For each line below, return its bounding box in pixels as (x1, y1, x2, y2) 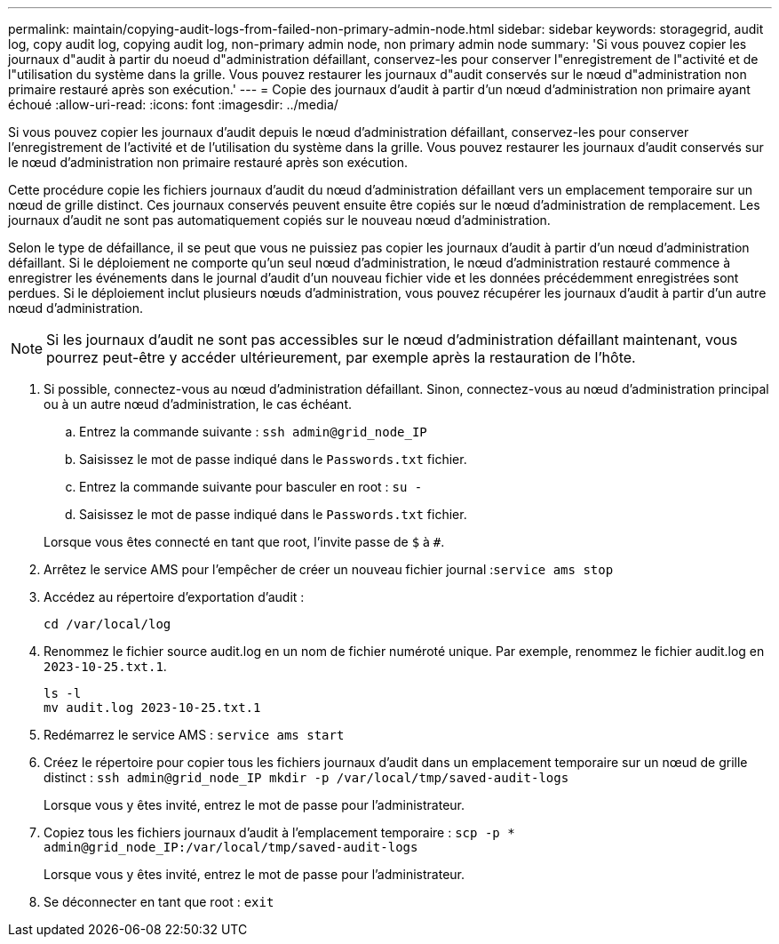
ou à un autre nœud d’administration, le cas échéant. (44, 396, 352, 412)
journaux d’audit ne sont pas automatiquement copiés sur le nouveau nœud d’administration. (8, 212, 551, 228)
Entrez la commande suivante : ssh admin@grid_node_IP (79, 424, 427, 439)
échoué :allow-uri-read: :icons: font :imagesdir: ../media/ (8, 97, 338, 112)
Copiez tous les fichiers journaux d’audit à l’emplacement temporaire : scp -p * (44, 825, 515, 840)
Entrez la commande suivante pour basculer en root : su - (79, 479, 423, 494)
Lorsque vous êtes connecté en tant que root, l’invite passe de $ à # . (44, 534, 445, 549)
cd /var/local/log (44, 617, 171, 631)
